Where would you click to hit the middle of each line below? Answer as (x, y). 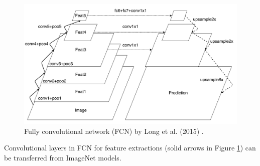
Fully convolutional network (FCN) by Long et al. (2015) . (114, 131)
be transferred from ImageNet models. (63, 157)
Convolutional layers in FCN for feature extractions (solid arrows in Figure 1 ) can (130, 148)
